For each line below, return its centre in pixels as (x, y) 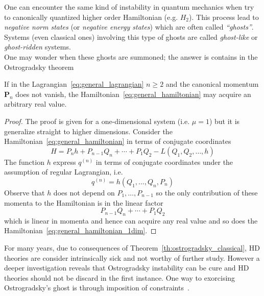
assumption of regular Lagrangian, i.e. (64, 172)
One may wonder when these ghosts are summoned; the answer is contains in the (131, 56)
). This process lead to (224, 17)
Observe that (25, 192)
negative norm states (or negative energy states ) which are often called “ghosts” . (129, 27)
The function (24, 162)
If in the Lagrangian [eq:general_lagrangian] (74, 84)
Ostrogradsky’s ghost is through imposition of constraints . (97, 288)
